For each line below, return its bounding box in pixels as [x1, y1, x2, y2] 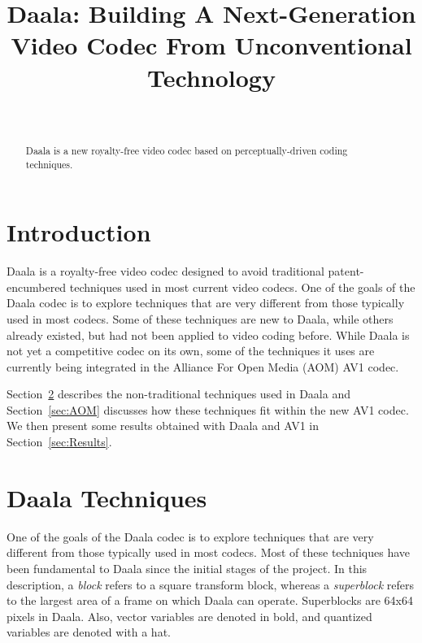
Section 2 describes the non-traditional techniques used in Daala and [7, 385, 350, 402]
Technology [147, 60, 276, 93]
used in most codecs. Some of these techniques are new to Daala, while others [7, 310, 394, 327]
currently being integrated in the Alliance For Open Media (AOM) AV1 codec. [7, 358, 399, 375]
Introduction [7, 215, 151, 249]
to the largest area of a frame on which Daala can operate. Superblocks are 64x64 [7, 592, 413, 609]
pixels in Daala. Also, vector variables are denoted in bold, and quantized [7, 607, 372, 624]
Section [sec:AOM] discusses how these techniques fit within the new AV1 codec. [7, 401, 409, 418]
